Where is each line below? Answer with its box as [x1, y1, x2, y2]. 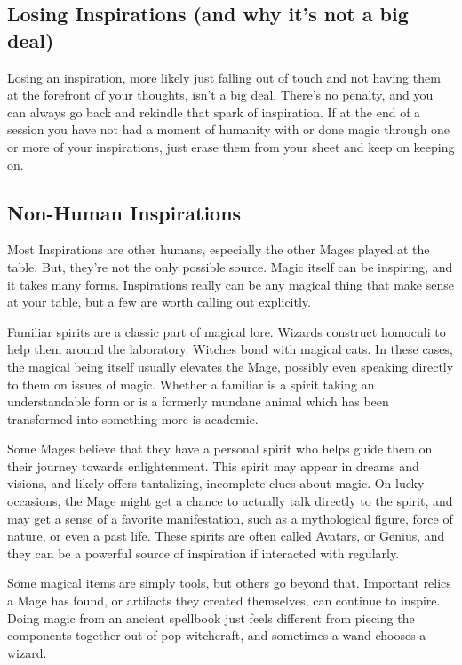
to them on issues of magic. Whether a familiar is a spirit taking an [7, 374, 375, 393]
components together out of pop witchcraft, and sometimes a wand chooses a [7, 626, 426, 645]
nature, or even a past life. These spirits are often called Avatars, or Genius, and [7, 526, 445, 545]
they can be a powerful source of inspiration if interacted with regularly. [7, 543, 400, 562]
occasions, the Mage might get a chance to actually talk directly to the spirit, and [7, 492, 453, 510]
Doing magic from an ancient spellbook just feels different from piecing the [7, 608, 415, 627]
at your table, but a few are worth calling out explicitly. [7, 292, 311, 311]
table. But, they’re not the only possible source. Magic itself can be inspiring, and [7, 257, 453, 276]
